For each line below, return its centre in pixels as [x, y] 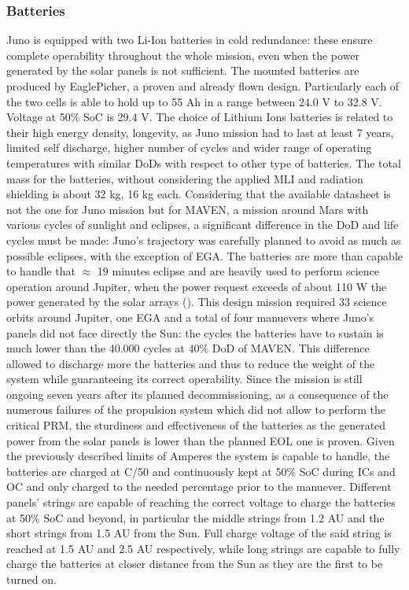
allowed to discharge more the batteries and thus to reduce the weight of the [191, 363]
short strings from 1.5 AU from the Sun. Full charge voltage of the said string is [199, 533]
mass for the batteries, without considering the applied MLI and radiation [185, 178]
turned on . [31, 579]
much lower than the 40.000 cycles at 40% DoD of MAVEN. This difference [188, 348]
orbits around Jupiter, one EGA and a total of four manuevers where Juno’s [190, 317]
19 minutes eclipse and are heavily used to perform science [238, 271]
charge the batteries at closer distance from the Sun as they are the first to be [195, 564]
